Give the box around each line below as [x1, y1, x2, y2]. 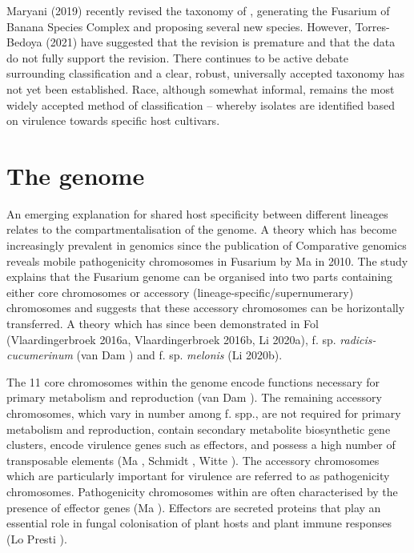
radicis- [340, 331, 376, 347]
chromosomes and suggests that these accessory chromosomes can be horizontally [6, 299, 405, 316]
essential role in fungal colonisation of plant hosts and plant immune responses [6, 515, 392, 531]
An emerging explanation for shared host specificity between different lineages [6, 205, 388, 222]
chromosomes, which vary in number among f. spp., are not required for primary [6, 405, 401, 421]
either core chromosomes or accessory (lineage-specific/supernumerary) [6, 283, 354, 300]
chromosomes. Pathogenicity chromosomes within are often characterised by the [6, 483, 398, 499]
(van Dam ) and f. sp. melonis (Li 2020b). [76, 347, 283, 363]
